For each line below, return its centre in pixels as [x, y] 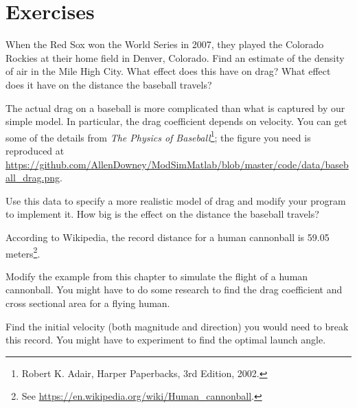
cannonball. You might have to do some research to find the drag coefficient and [174, 290]
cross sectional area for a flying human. [88, 303]
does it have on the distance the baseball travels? [109, 84]
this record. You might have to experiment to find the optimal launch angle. [166, 340]
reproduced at [35, 150]
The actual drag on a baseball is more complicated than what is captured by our [175, 107]
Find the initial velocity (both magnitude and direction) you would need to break [177, 326]
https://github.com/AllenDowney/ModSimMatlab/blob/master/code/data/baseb [177, 164]
